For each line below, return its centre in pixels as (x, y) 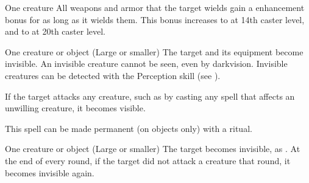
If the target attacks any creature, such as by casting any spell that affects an (150, 96)
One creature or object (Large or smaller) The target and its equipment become (154, 51)
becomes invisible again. (50, 172)
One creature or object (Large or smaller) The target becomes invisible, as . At (153, 149)
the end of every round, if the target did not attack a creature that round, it (148, 160)
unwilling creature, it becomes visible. (75, 108)
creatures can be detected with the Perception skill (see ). (113, 75)
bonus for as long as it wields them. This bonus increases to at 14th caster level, (155, 19)
